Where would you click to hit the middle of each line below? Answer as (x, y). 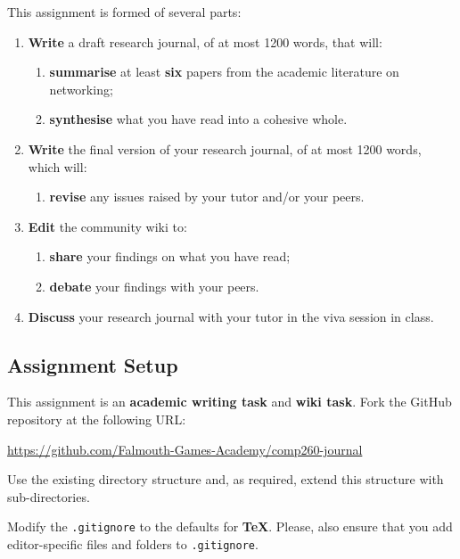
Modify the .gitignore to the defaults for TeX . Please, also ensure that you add (230, 526)
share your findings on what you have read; (170, 256)
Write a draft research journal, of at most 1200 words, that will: (205, 41)
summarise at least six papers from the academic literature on (224, 72)
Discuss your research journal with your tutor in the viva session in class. (231, 316)
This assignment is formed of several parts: (124, 12)
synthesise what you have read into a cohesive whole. (198, 119)
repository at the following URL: (97, 419)
